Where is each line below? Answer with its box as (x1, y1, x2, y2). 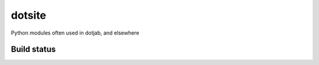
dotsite (11, 9, 47, 22)
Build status (11, 45, 56, 54)
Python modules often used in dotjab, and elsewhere (11, 29, 139, 36)
